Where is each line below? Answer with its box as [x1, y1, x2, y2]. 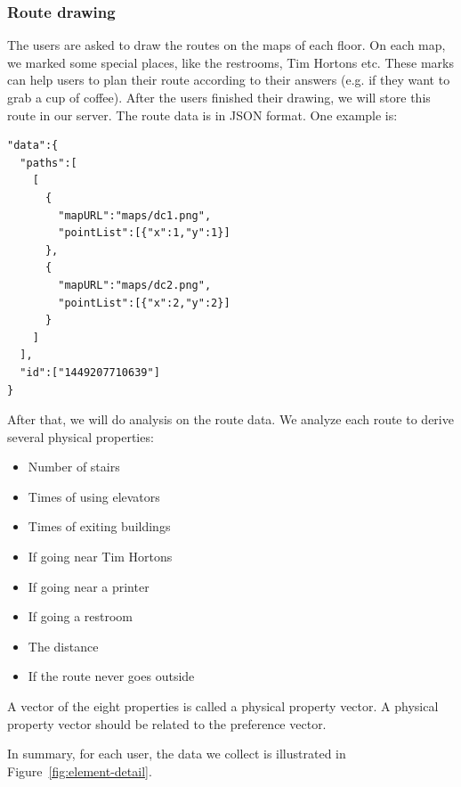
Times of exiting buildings [28, 517, 171, 536]
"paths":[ [20, 156, 77, 169]
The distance [28, 636, 99, 655]
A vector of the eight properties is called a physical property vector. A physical [7, 697, 439, 716]
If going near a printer [28, 577, 150, 595]
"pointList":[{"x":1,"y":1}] [58, 226, 230, 240]
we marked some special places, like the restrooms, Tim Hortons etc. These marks [7, 53, 454, 71]
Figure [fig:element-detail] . [7, 761, 152, 780]
